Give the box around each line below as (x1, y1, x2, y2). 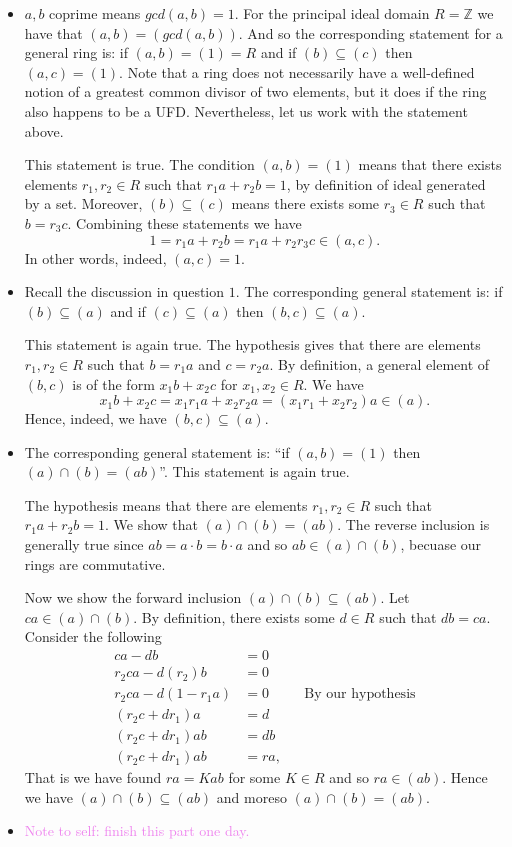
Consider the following (24, 626, 162, 647)
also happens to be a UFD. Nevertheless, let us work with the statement (24, 100, 468, 121)
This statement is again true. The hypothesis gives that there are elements (24, 334, 481, 355)
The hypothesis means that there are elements (24, 494, 308, 515)
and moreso (216, 786, 287, 807)
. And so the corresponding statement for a (238, 22, 503, 43)
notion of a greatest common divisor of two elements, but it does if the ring (24, 81, 487, 102)
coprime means (49, 3, 141, 23)
